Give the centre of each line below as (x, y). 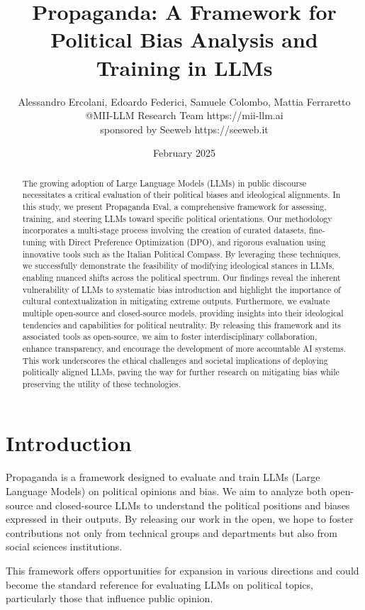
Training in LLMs (184, 67)
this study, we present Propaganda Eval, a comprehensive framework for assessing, (174, 206)
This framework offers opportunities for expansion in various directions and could (182, 570)
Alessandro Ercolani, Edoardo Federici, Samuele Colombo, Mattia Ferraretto (184, 101)
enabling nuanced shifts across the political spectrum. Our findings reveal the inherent (181, 277)
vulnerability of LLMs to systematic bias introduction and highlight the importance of (181, 289)
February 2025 (184, 153)
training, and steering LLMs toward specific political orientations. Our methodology (177, 218)
